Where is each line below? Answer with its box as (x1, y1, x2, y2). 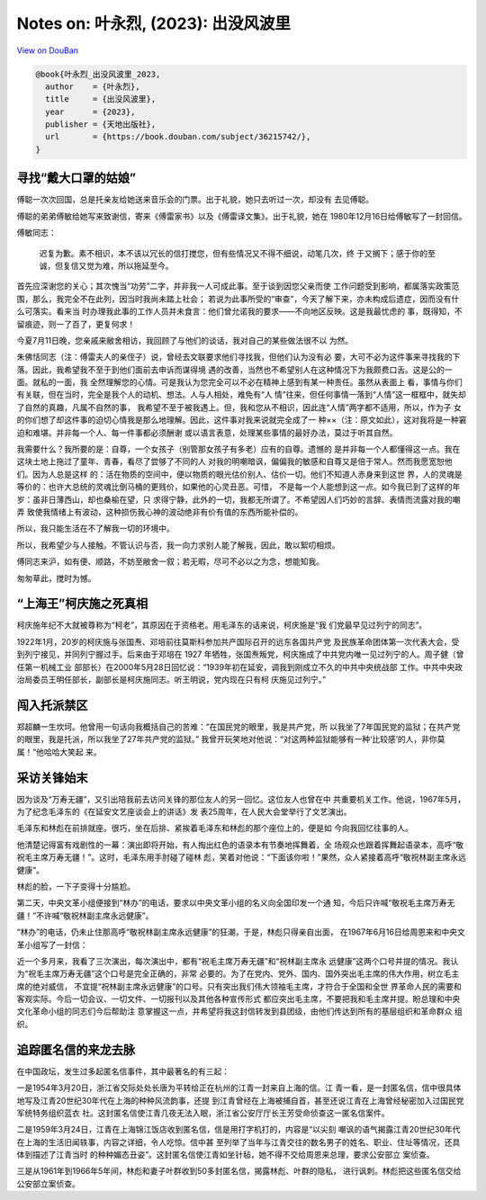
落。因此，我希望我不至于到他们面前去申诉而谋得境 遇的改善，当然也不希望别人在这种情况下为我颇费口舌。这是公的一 (16, 364, 453, 375)
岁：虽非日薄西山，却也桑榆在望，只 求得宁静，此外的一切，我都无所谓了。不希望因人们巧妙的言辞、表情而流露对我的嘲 (16, 494, 461, 505)
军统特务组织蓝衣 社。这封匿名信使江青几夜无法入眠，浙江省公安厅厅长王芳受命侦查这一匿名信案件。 (16, 1107, 390, 1118)
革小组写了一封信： (16, 939, 88, 950)
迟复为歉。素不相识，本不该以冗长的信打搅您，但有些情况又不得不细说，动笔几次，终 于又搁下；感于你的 (39, 247, 427, 258)
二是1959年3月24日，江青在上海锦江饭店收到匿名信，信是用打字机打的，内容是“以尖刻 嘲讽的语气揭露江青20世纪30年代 (16, 1124, 461, 1135)
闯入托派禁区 (16, 697, 88, 712)
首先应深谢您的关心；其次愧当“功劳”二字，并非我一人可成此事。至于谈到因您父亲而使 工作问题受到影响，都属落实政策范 (16, 281, 460, 291)
